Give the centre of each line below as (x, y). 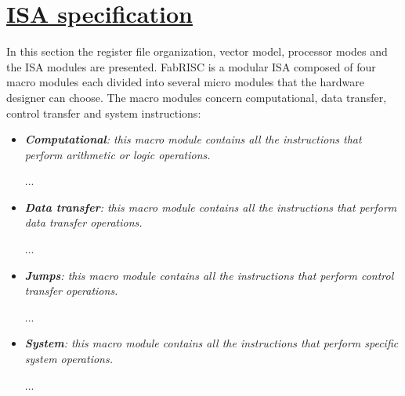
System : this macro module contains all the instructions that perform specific (212, 343)
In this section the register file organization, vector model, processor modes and (197, 51)
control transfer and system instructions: (104, 113)
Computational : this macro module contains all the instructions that (193, 139)
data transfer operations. (83, 222)
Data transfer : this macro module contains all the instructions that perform (211, 207)
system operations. (69, 359)
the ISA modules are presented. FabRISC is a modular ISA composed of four (191, 66)
